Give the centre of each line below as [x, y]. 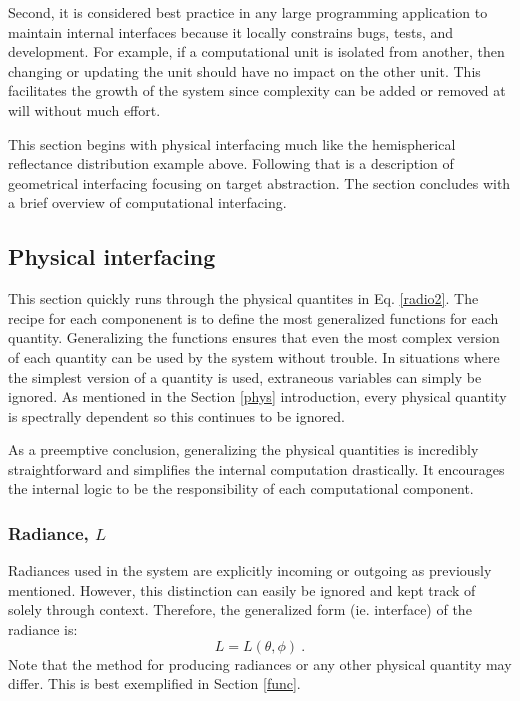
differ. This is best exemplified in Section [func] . [154, 683]
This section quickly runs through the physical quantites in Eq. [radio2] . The [243, 298]
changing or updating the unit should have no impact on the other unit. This [244, 70]
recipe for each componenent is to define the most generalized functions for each [253, 317]
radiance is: [43, 629]
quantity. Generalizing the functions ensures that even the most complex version [254, 337]
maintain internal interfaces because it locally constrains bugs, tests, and [231, 31]
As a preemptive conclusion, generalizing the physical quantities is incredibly [243, 449]
